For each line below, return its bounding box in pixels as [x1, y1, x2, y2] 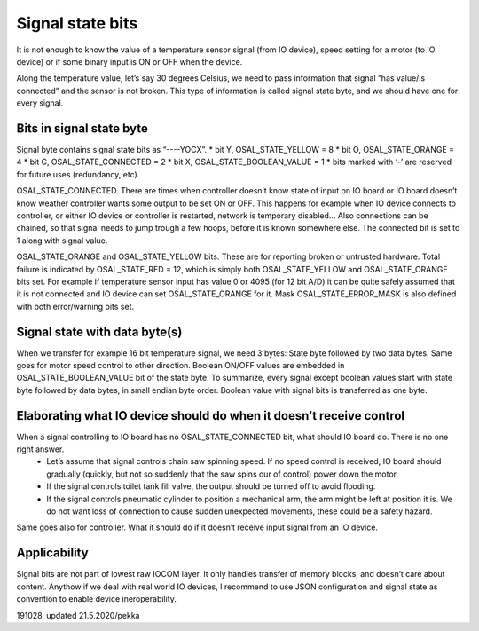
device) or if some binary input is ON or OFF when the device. [16, 56, 243, 67]
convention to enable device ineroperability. [16, 594, 177, 604]
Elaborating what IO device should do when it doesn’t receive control [16, 408, 405, 423]
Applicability [16, 546, 89, 561]
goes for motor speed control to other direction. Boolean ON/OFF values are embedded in [16, 360, 345, 370]
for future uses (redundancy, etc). [16, 169, 140, 179]
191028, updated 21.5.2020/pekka [16, 610, 140, 620]
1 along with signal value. [16, 235, 108, 246]
